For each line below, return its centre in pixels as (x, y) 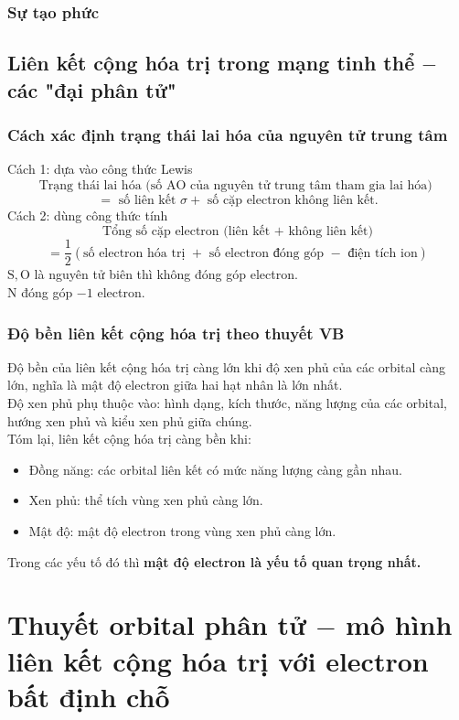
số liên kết (147, 200)
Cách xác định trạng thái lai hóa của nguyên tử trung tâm (228, 134)
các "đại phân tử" (92, 89)
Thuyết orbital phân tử (157, 624)
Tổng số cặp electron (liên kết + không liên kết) (238, 232)
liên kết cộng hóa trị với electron (218, 660)
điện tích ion (383, 253)
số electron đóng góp (267, 253)
